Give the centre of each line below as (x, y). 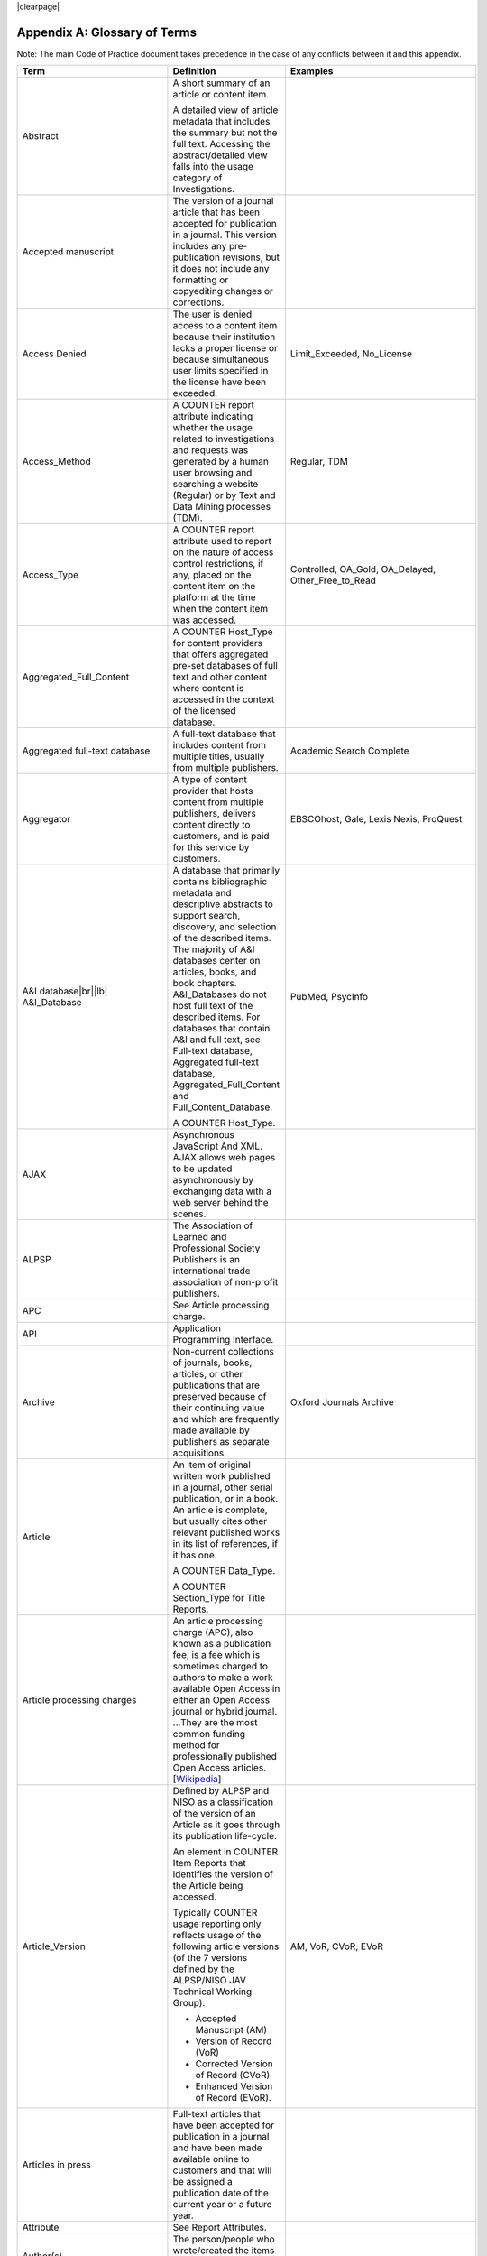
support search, (207, 916)
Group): (189, 2003)
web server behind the (221, 1203)
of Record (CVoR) (233, 2076)
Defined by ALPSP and (221, 1791)
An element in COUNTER (225, 1852)
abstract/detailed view (220, 155)
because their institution (224, 337)
